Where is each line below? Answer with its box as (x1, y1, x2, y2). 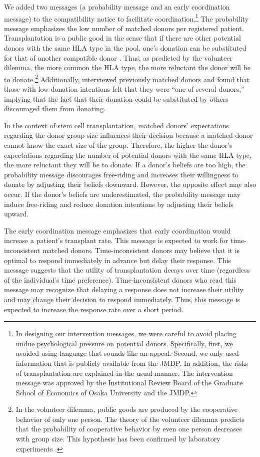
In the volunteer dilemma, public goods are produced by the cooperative (15, 404, 237, 414)
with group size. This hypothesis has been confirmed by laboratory (15, 433, 220, 444)
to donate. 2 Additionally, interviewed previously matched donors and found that (4, 72, 250, 84)
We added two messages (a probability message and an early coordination (4, 2, 230, 12)
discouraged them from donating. (4, 103, 105, 114)
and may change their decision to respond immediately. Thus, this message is (4, 294, 240, 304)
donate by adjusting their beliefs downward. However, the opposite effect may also (4, 179, 256, 189)
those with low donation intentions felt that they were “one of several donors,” (4, 84, 244, 94)
